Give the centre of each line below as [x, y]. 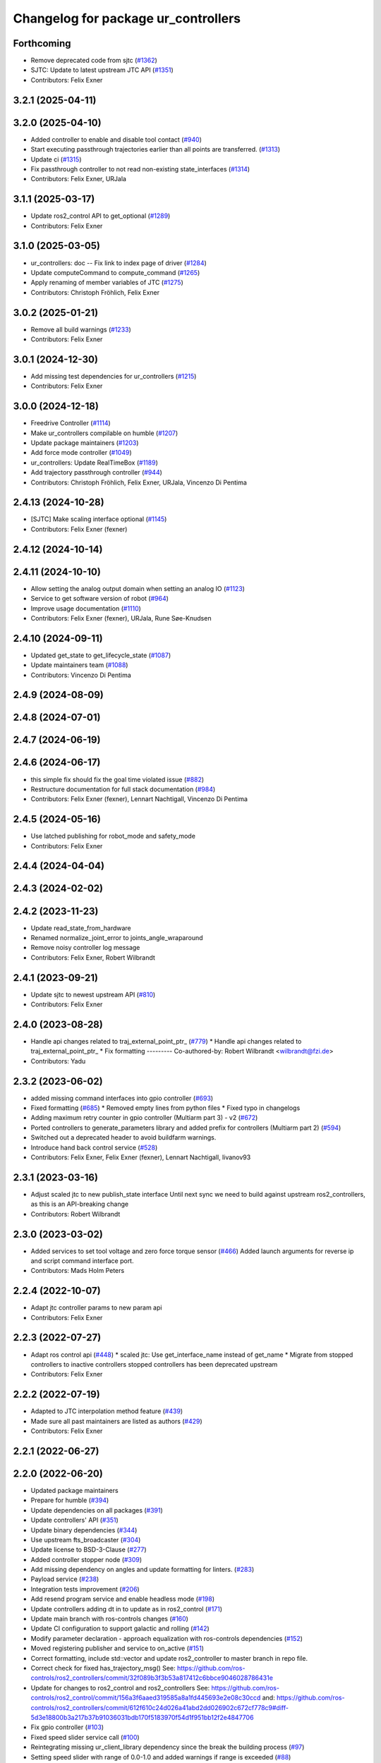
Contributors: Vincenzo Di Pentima [81, 675]
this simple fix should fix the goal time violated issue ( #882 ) [117, 779]
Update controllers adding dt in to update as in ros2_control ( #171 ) [126, 1609]
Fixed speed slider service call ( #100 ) [85, 1737]
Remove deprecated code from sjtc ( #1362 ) [94, 61]
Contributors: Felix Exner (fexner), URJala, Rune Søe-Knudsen [121, 618]
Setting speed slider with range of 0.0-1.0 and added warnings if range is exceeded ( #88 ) [161, 1757]
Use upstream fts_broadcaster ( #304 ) [86, 1539]
